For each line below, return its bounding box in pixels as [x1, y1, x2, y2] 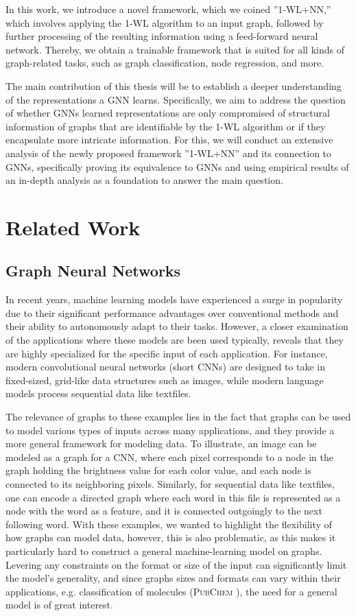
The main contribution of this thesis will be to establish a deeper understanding [5, 78, 342, 93]
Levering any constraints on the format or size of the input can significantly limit [5, 557, 347, 571]
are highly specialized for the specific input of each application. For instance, [5, 346, 328, 360]
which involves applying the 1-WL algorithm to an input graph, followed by [5, 15, 324, 29]
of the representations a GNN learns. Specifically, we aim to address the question [5, 92, 346, 106]
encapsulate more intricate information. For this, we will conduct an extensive [5, 132, 333, 147]
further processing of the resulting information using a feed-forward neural [5, 29, 318, 43]
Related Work [5, 213, 141, 241]
